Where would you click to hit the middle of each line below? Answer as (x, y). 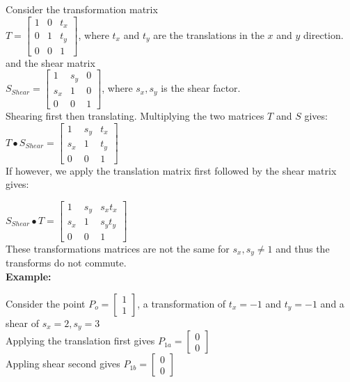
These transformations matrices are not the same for (118, 248)
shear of (22, 323)
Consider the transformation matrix (82, 9)
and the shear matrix (50, 62)
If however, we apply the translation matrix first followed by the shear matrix (171, 170)
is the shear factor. (201, 88)
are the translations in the (209, 34)
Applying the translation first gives (80, 341)
